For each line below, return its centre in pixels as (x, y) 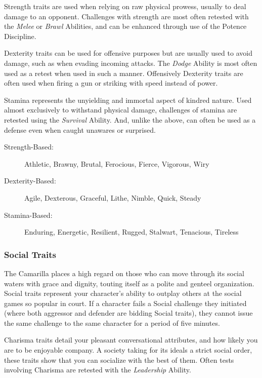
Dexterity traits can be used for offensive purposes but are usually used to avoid (128, 53)
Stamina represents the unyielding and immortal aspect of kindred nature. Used (128, 100)
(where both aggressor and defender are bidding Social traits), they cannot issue (128, 313)
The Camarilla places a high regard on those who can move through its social (124, 273)
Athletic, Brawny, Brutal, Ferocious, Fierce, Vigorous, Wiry (117, 163)
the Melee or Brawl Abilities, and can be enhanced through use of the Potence (125, 26)
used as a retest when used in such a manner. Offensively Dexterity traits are (124, 73)
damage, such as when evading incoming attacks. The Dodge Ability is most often (131, 63)
